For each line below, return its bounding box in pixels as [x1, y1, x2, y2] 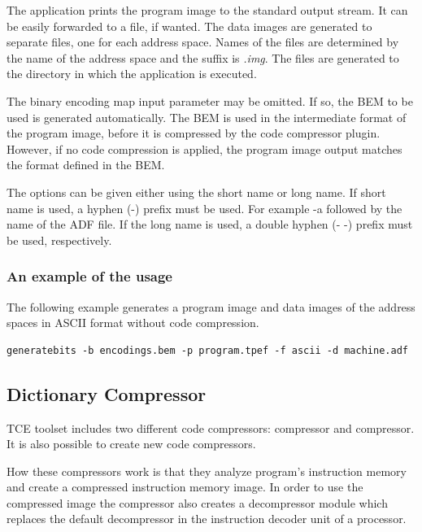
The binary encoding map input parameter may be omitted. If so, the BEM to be [7, 92, 413, 109]
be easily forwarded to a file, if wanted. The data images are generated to [7, 17, 372, 34]
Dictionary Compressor [7, 381, 207, 406]
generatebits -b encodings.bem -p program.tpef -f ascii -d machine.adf [7, 344, 408, 356]
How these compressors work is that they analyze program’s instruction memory [7, 462, 407, 479]
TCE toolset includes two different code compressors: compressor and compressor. [7, 419, 415, 436]
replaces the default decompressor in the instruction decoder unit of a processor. [7, 510, 407, 527]
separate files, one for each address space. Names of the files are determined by [7, 33, 399, 50]
